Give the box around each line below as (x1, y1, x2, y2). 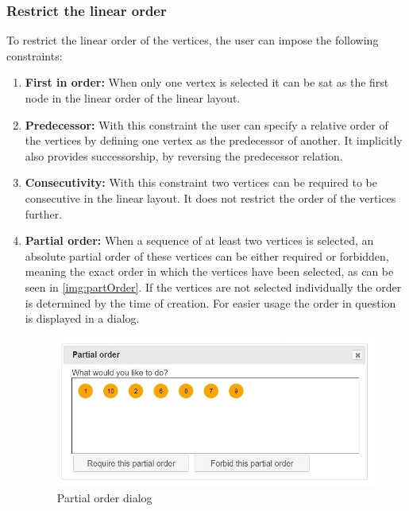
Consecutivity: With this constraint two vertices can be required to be (25, 174, 377, 191)
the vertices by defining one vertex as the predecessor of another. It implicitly (25, 132, 403, 149)
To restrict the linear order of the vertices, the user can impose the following (6, 32, 379, 48)
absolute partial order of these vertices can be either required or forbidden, (25, 247, 389, 264)
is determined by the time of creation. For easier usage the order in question (25, 294, 396, 311)
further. (25, 205, 63, 222)
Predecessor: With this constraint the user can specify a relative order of (25, 116, 388, 133)
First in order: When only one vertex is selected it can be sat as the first (25, 74, 389, 91)
